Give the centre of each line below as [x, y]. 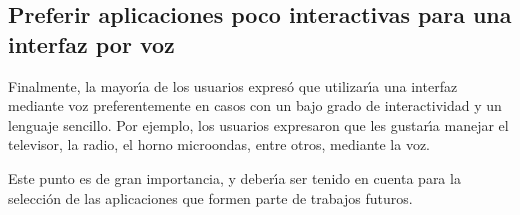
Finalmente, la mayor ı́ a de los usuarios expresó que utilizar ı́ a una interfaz [233, 85]
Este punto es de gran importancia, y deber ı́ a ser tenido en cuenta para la [234, 177]
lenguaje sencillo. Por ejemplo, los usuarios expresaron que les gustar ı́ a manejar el [258, 124]
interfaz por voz [91, 43]
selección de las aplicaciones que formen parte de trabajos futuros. [210, 197]
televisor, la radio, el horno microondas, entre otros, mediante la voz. [219, 144]
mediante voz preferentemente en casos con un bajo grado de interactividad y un [255, 105]
